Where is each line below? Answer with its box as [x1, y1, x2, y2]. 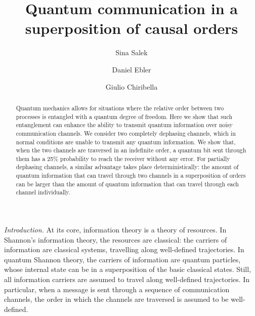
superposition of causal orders [25, 18, 238, 38]
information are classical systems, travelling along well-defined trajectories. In [4, 244, 244, 255]
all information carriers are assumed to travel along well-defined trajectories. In [4, 274, 250, 285]
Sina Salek [115, 47, 148, 58]
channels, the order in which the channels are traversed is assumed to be [4, 294, 229, 304]
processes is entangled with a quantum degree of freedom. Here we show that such [16, 112, 233, 121]
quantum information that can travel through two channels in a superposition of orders [16, 171, 246, 180]
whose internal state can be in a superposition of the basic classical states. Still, [4, 264, 251, 274]
